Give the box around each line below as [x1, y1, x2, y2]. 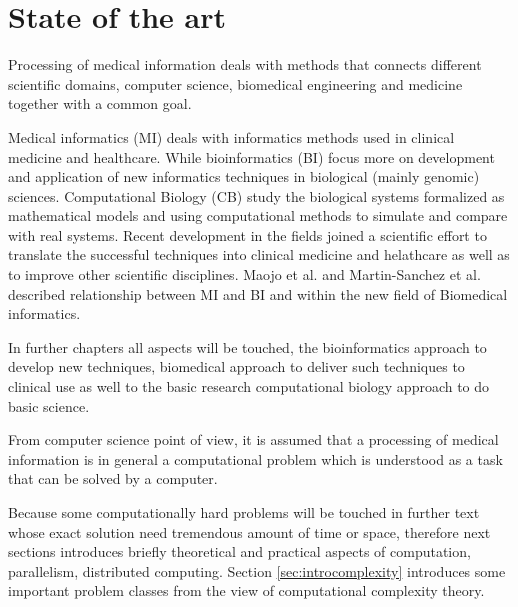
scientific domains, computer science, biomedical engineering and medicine [8, 73, 463, 94]
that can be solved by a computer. [8, 468, 218, 489]
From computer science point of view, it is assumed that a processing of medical [8, 429, 499, 450]
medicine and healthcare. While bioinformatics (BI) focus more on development [8, 146, 495, 167]
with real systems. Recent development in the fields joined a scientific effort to [8, 224, 487, 245]
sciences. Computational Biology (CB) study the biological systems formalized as [8, 185, 505, 206]
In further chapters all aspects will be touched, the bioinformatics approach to [8, 336, 487, 357]
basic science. [8, 395, 90, 416]
